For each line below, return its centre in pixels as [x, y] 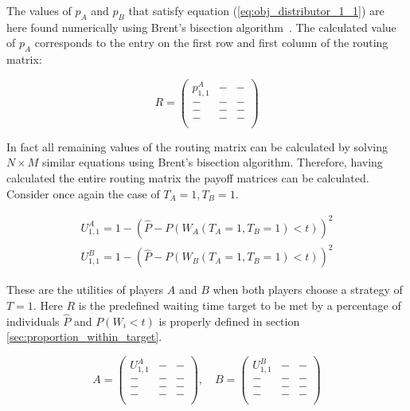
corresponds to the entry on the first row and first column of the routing [211, 43]
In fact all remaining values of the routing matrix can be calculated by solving [197, 146]
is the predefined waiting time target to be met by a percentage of [240, 305]
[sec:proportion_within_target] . [84, 337]
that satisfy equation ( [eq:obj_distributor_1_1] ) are [256, 10]
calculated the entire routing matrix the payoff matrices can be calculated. [188, 178]
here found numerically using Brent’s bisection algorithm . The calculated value [201, 27]
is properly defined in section [229, 321]
